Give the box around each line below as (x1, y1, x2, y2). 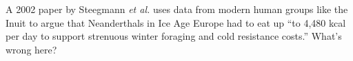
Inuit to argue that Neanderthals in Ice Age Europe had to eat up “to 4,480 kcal (6, 15, 346, 29)
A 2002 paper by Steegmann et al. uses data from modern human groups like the (6, 2, 348, 16)
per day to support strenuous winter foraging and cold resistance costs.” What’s (6, 29, 342, 43)
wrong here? (6, 42, 57, 56)
